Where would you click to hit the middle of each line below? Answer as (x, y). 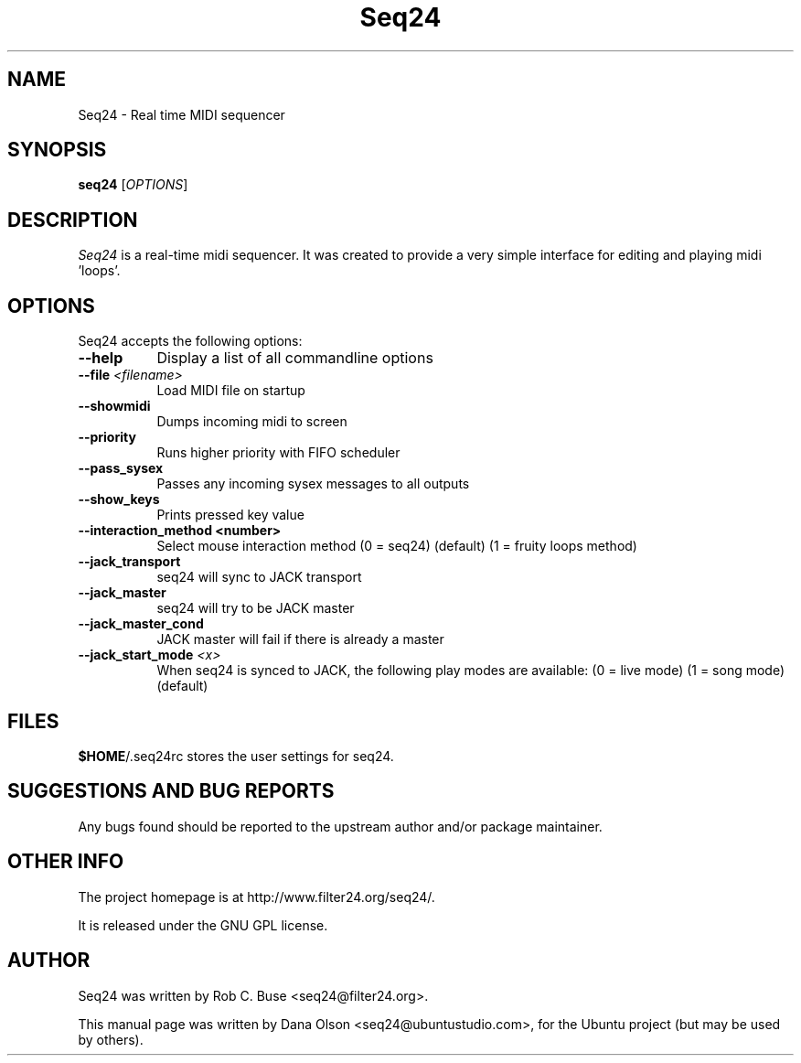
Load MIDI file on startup (231, 391)
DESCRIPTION (73, 220)
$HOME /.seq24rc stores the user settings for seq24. (236, 756)
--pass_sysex (121, 468)
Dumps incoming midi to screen (252, 422)
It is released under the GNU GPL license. (203, 925)
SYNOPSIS (57, 150)
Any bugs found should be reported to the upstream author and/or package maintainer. (340, 826)
